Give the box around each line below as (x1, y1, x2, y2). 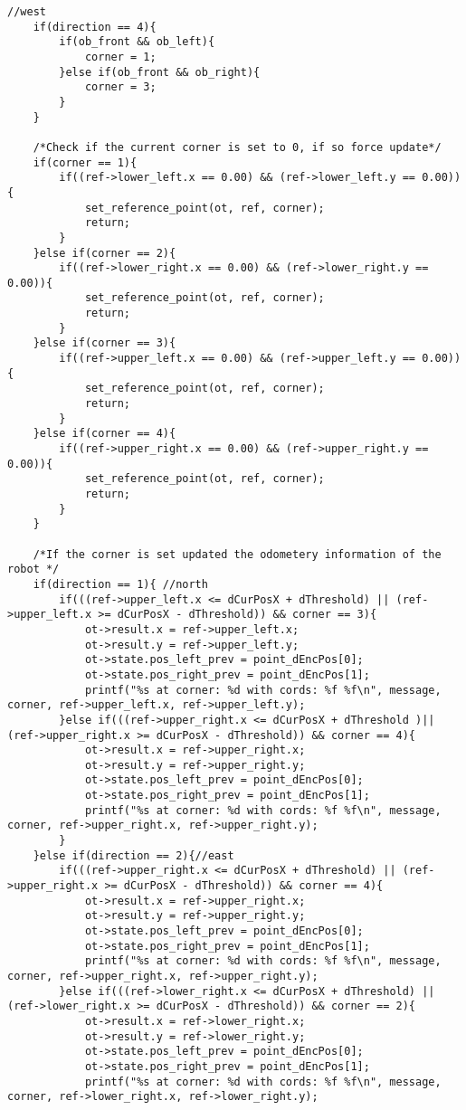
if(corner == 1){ (33, 156, 138, 169)
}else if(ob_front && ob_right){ (59, 65, 261, 79)
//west (7, 5, 46, 18)
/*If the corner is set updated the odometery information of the (33, 547, 442, 561)
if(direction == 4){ (33, 20, 157, 33)
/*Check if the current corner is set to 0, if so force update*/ (33, 140, 442, 154)
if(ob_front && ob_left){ (59, 35, 215, 49)
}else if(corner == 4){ (33, 427, 176, 441)
